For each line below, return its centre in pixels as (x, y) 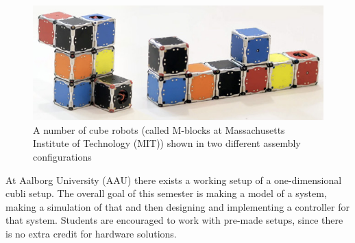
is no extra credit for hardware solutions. (91, 233)
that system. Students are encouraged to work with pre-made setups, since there (174, 220)
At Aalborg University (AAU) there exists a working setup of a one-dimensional (174, 180)
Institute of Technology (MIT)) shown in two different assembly (167, 143)
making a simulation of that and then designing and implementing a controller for (177, 206)
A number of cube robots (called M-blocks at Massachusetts (159, 129)
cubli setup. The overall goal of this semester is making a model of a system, (166, 193)
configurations (62, 156)
